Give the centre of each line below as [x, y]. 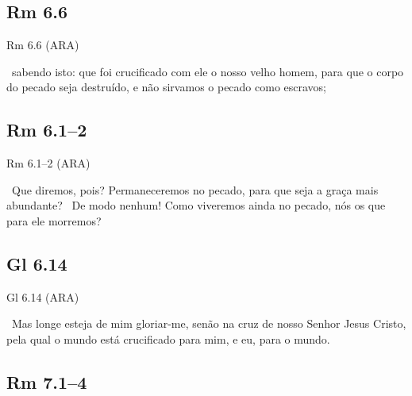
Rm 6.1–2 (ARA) [48, 163]
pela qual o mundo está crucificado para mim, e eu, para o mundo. [168, 338]
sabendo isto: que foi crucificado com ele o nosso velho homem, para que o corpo [208, 71]
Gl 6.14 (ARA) [43, 296]
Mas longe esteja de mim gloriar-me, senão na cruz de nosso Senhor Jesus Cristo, [209, 323]
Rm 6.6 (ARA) [43, 45]
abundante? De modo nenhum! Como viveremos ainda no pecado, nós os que [196, 205]
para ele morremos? [54, 220]
